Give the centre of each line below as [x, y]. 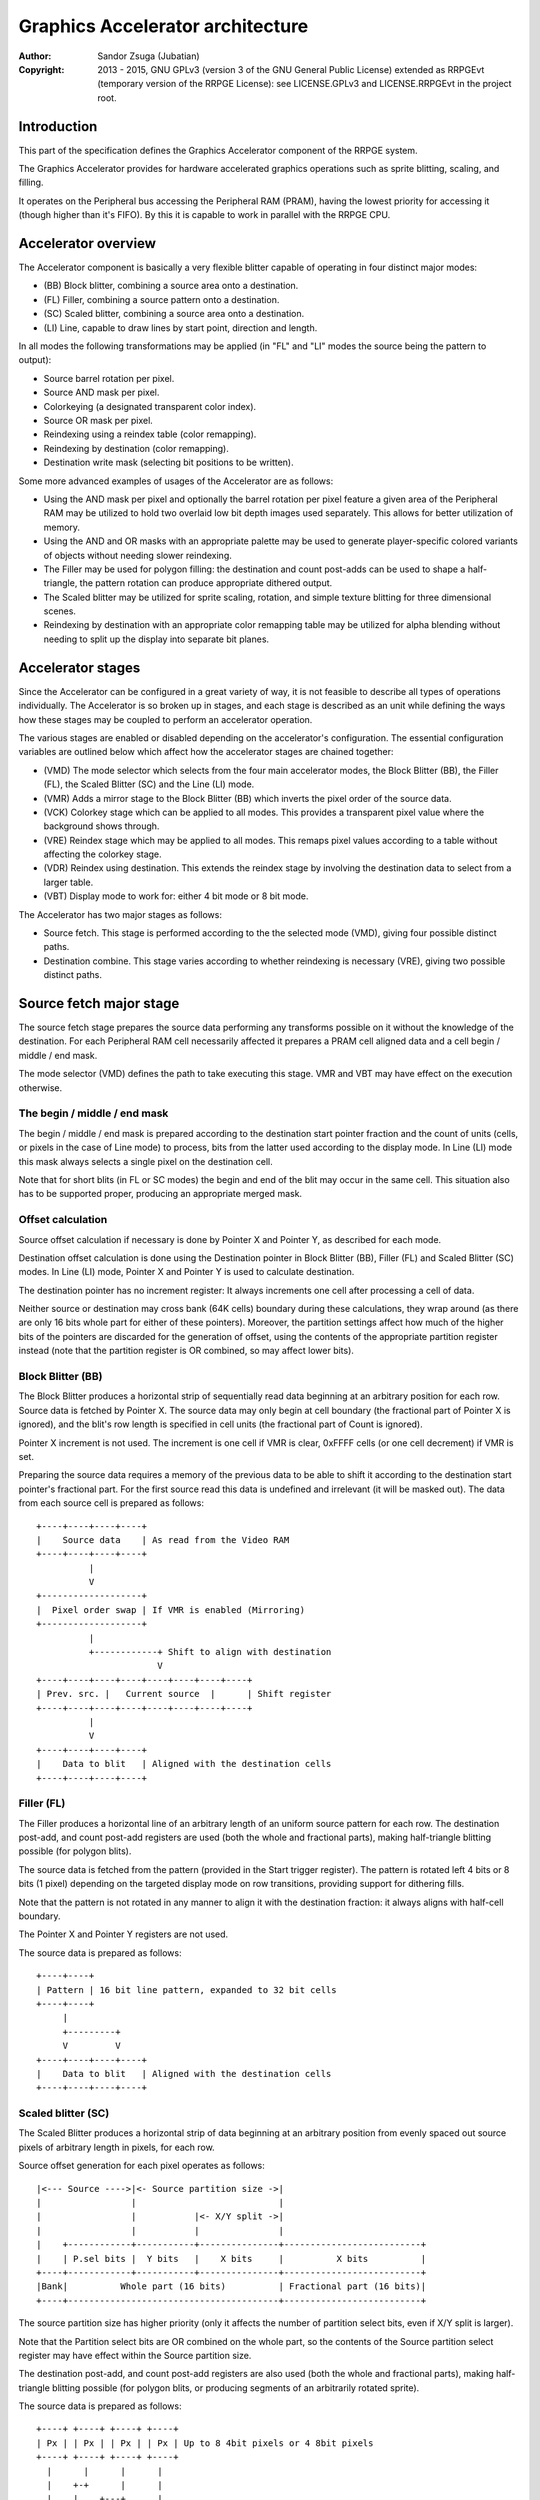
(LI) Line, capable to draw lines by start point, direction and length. [180, 327]
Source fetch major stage [99, 1003]
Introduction [58, 126]
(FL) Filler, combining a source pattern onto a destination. [161, 299]
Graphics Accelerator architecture [163, 26]
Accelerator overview [87, 243]
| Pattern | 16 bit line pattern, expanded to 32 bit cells [186, 1989]
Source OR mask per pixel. [98, 420]
